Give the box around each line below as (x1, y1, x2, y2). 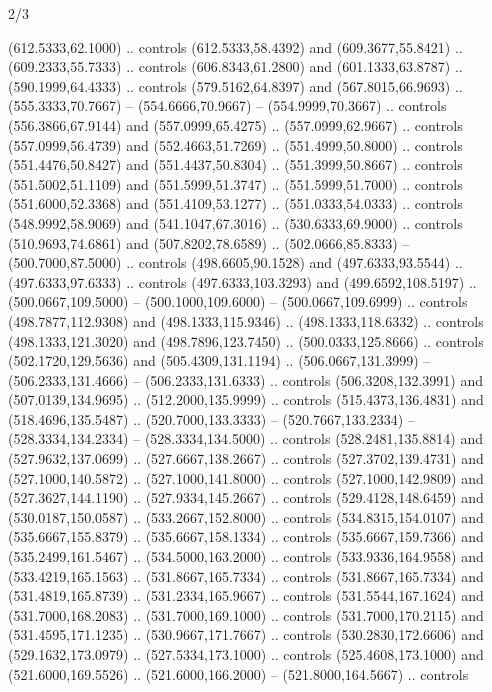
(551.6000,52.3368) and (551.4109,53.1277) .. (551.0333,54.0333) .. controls (8, 193, 463, 214)
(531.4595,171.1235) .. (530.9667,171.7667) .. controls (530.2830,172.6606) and (8, 624, 484, 645)
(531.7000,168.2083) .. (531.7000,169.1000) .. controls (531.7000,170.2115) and (8, 604, 484, 625)
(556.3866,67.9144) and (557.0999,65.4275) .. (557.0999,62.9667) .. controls (8, 114, 463, 135)
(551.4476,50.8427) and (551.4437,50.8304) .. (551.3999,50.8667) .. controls (8, 154, 463, 175)
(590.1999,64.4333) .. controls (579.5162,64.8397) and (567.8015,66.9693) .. (8, 75, 463, 96)
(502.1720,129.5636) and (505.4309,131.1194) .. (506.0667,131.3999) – (8, 350, 431, 371)
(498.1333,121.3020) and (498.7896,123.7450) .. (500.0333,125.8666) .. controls (8, 330, 484, 351)
